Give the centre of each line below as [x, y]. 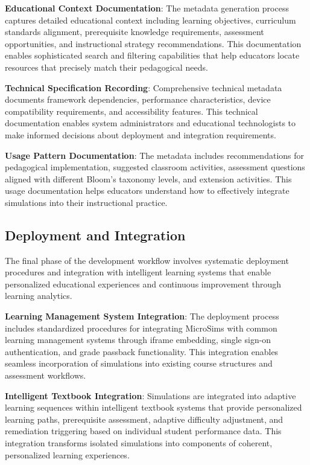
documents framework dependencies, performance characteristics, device [138, 99]
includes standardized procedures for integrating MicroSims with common [141, 328]
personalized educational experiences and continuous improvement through [143, 284]
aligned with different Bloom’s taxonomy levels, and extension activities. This [148, 178]
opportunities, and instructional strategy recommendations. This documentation [153, 43]
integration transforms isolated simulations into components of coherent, [139, 443]
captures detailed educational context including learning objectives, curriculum [150, 20]
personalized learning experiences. [67, 454]
